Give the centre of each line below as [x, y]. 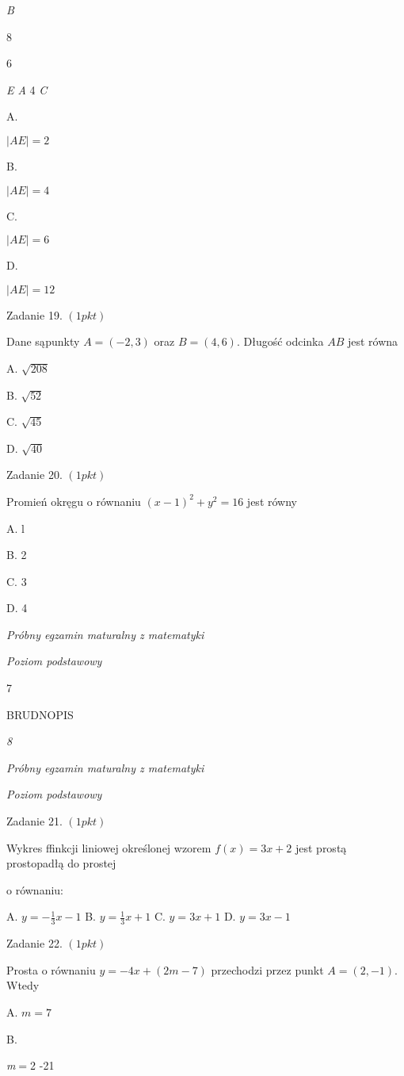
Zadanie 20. [34, 475]
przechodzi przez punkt [267, 969]
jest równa [373, 341]
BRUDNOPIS [40, 714]
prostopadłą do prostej [61, 863]
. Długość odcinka [280, 341]
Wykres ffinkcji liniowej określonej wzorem [109, 847]
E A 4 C [27, 89]
